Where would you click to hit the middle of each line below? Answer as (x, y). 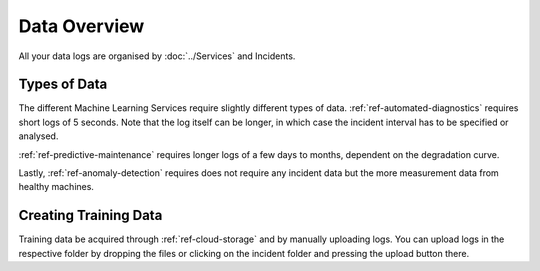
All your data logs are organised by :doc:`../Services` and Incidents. (157, 56)
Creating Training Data (90, 215)
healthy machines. (56, 187)
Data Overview (81, 26)
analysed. (38, 136)
